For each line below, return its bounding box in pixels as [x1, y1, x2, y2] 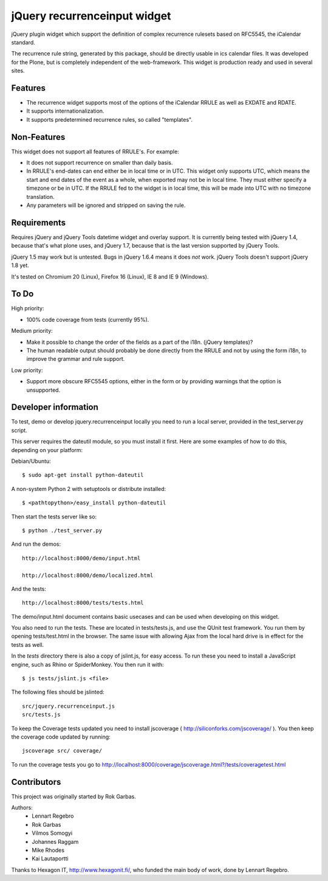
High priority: [11, 305, 44, 312]
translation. [26, 193, 55, 200]
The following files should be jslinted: [11, 688, 104, 696]
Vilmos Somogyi [32, 829, 73, 837]
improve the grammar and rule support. [26, 355, 125, 363]
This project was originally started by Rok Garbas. [11, 793, 136, 800]
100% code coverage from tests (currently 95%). [26, 316, 149, 323]
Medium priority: [11, 327, 53, 335]
